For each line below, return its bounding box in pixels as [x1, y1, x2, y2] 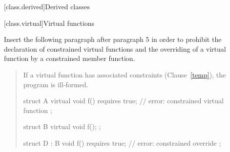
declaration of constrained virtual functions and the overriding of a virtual [4, 43, 226, 54]
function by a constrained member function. [4, 53, 135, 63]
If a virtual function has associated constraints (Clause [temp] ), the [23, 69, 226, 79]
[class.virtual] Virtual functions [4, 18, 95, 28]
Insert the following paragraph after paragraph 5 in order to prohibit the [4, 34, 222, 44]
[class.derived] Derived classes [4, 1, 90, 11]
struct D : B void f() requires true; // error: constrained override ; [23, 137, 221, 148]
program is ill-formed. [23, 79, 88, 89]
